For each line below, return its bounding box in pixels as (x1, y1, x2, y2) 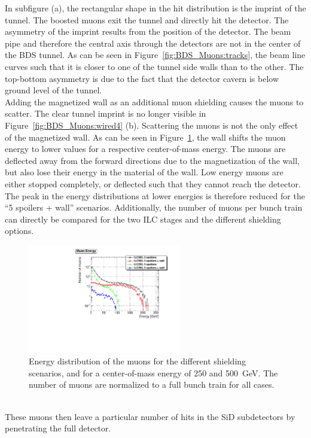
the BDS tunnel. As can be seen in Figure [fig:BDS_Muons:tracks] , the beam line (5, 48, 306, 61)
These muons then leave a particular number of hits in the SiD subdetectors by (5, 410, 295, 422)
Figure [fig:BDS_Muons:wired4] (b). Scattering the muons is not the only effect (5, 118, 298, 131)
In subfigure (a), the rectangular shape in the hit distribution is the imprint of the (5, 2, 306, 14)
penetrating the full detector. (5, 422, 111, 434)
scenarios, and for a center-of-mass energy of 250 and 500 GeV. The (29, 366, 278, 379)
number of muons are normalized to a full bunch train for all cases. (29, 378, 275, 391)
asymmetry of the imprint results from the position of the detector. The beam (5, 25, 291, 38)
